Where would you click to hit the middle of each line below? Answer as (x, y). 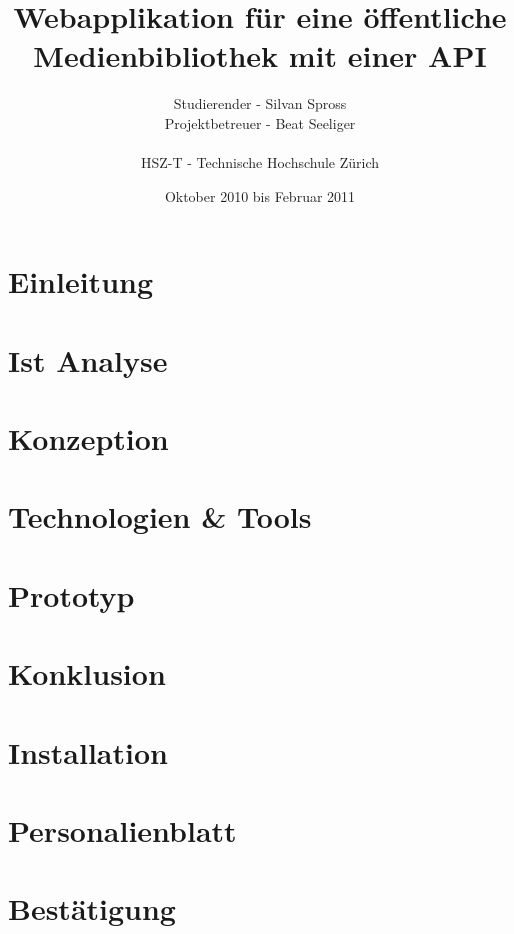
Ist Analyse (88, 359)
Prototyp (71, 594)
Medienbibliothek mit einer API (260, 55)
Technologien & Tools (160, 516)
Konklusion (87, 673)
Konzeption (88, 438)
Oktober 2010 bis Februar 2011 (260, 195)
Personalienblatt (122, 829)
